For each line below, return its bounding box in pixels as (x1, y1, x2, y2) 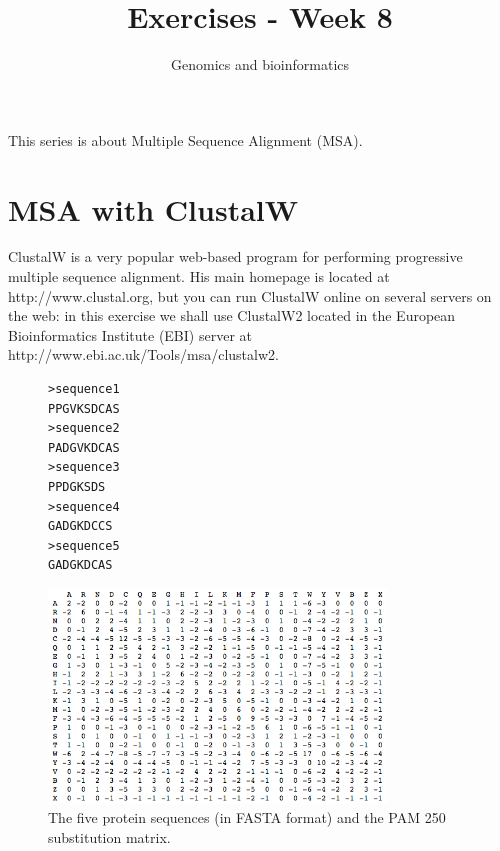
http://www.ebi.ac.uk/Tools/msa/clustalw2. (8, 344, 279, 365)
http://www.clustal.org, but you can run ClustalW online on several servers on (8, 285, 492, 306)
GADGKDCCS (48, 519, 113, 534)
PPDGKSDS (48, 479, 106, 494)
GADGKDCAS (48, 558, 113, 573)
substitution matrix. (48, 826, 171, 847)
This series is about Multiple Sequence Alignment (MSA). (8, 129, 363, 150)
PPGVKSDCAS (48, 401, 120, 416)
